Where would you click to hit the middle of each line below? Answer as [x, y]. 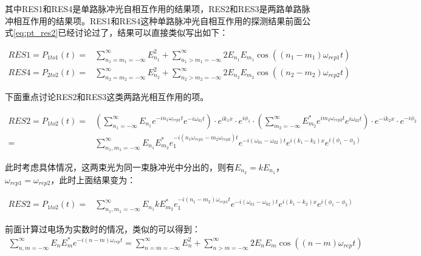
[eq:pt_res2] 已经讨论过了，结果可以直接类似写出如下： [121, 32]
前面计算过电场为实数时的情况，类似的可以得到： [103, 228]
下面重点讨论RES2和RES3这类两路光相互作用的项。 [107, 97]
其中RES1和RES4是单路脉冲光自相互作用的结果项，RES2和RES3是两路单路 [153, 8]
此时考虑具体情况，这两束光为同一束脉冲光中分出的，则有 [120, 167]
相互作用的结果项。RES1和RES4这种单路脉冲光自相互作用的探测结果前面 [158, 20]
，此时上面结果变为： [93, 179]
